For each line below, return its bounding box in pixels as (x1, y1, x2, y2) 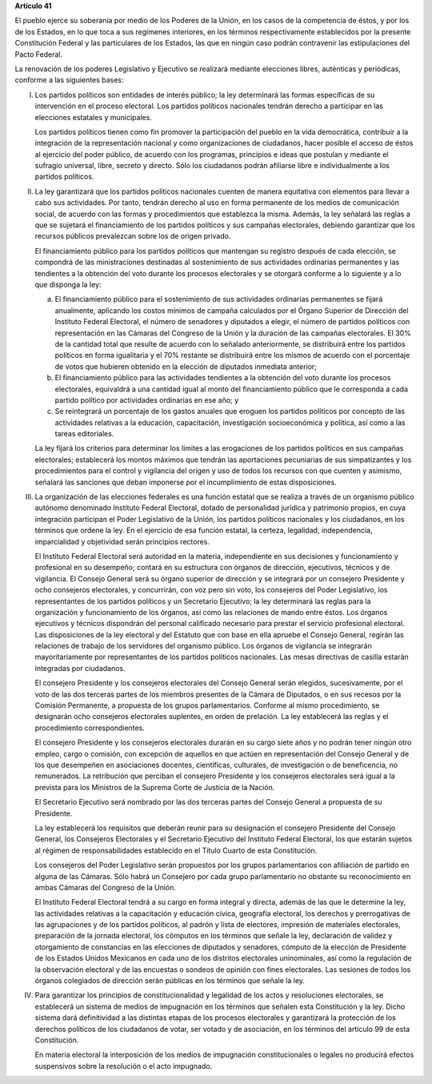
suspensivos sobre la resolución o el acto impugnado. (34, 1061, 213, 1070)
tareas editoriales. (54, 429, 114, 439)
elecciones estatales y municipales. (34, 112, 152, 122)
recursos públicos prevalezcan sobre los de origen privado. (34, 231, 231, 241)
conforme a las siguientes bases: (14, 75, 124, 85)
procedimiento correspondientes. (34, 723, 146, 733)
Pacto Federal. (14, 49, 63, 59)
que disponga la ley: (34, 279, 102, 289)
